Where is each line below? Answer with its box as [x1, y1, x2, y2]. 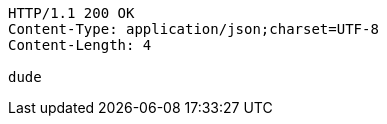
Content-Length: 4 [8, 37, 152, 53]
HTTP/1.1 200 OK [8, 5, 135, 21]
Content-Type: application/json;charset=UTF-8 [8, 21, 379, 37]
